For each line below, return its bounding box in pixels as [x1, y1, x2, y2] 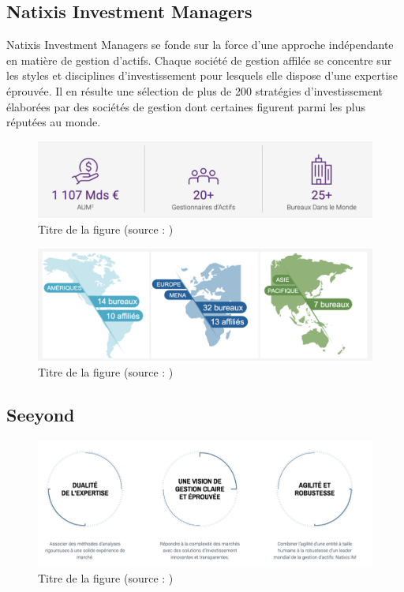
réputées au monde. [6, 114, 101, 130]
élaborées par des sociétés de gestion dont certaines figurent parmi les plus [6, 98, 365, 114]
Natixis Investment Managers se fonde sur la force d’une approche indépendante [6, 36, 394, 53]
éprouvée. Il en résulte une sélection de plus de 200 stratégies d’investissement [6, 82, 383, 99]
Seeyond [6, 402, 75, 426]
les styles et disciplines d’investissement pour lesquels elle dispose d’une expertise [6, 67, 398, 84]
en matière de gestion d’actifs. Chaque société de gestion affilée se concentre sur [6, 51, 392, 68]
